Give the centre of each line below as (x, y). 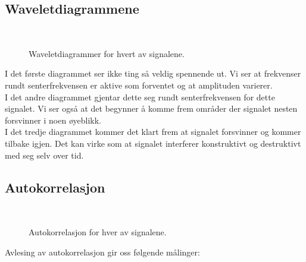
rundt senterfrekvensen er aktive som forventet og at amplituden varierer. (139, 85)
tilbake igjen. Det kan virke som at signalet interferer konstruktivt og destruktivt (153, 143)
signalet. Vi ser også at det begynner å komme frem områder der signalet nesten (151, 108)
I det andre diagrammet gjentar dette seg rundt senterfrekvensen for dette (140, 97)
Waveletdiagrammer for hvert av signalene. (107, 53)
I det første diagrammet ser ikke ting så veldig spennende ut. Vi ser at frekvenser (153, 73)
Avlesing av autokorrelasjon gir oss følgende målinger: (102, 252)
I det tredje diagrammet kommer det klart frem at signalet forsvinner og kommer (153, 132)
